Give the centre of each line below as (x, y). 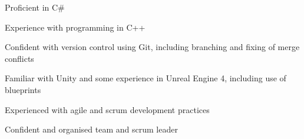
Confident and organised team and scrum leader (91, 129)
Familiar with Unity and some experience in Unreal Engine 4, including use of (146, 78)
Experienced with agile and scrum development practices (107, 109)
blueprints (23, 89)
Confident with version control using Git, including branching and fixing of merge (152, 47)
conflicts (19, 58)
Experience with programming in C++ (75, 27)
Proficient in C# (35, 7)
